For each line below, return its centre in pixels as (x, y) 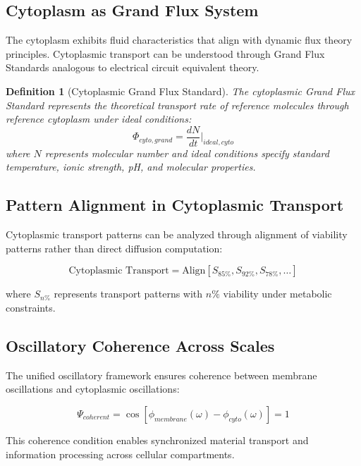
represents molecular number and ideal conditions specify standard (187, 153)
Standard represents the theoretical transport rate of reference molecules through (177, 105)
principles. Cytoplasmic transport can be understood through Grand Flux (165, 53)
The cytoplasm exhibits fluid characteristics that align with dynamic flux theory (179, 40)
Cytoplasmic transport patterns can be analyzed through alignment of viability (177, 234)
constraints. (31, 307)
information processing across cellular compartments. (120, 454)
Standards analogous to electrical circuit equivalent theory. (133, 67)
